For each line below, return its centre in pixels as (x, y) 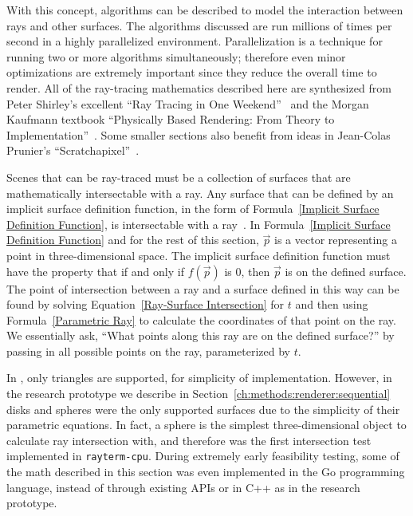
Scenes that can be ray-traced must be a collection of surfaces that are (179, 177)
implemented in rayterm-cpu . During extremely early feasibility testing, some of (203, 456)
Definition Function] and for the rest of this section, (133, 240)
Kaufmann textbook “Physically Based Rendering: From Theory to (171, 119)
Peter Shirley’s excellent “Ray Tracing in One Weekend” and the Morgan (188, 103)
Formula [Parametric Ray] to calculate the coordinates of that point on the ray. (201, 319)
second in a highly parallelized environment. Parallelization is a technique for (195, 41)
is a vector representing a (336, 240)
